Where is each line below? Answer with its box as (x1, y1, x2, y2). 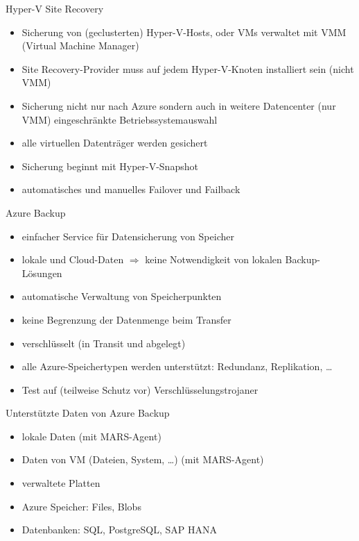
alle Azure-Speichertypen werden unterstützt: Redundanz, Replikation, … (21, 359, 333, 374)
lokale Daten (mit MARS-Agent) (21, 428, 161, 443)
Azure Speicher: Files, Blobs (21, 499, 141, 513)
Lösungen (21, 265, 62, 280)
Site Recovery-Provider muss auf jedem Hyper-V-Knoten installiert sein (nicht (21, 61, 354, 76)
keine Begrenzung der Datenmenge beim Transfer (21, 312, 231, 326)
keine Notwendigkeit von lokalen (145, 252, 282, 267)
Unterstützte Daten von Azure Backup (6, 406, 170, 420)
